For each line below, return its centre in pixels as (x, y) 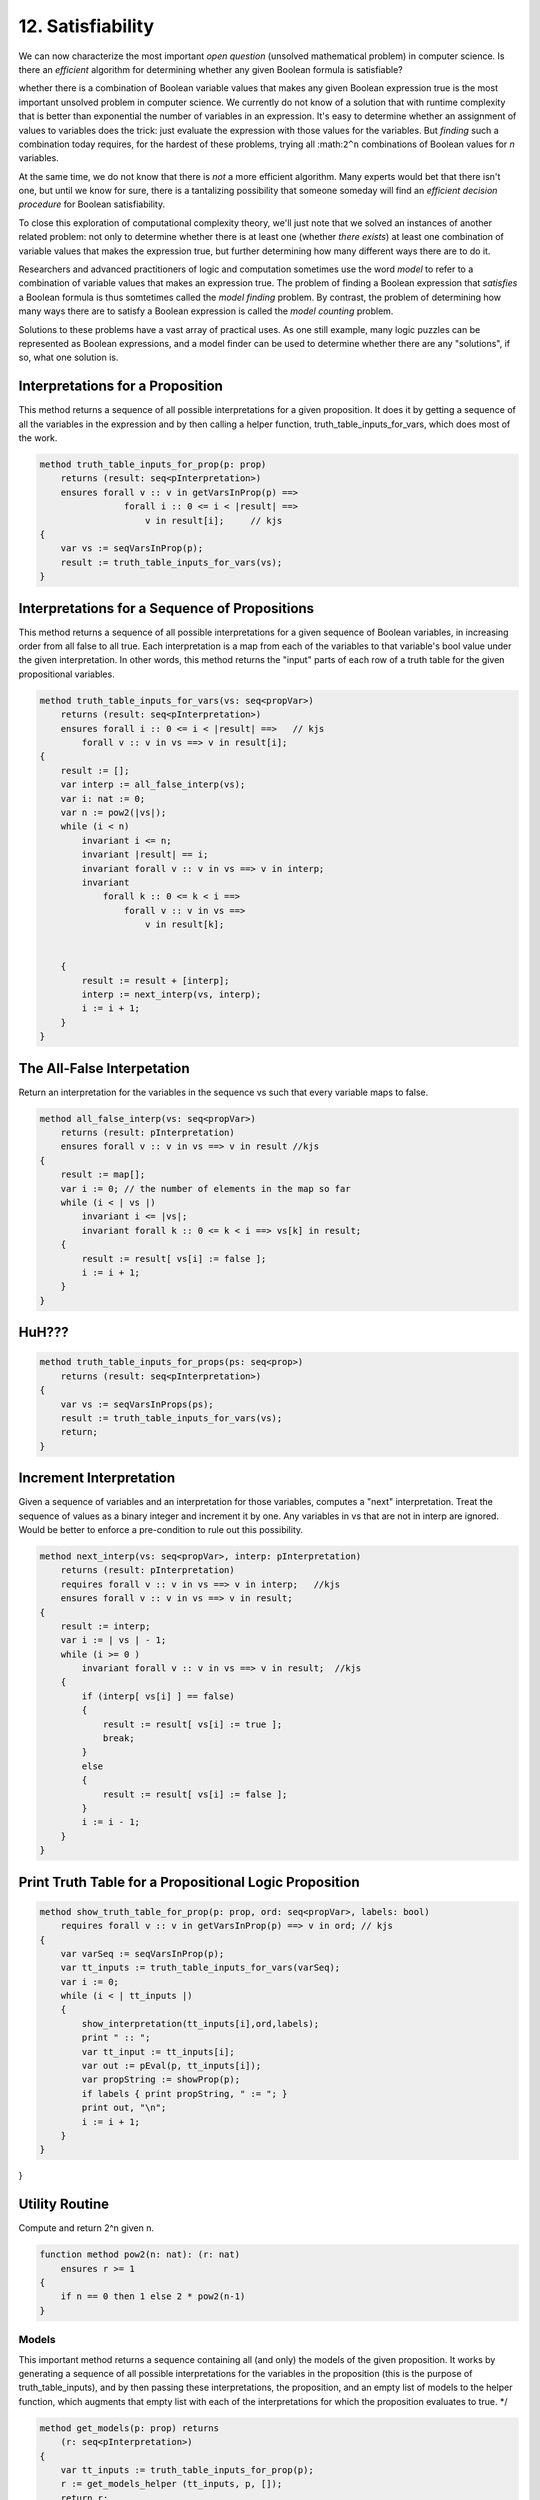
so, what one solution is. (68, 357)
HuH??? (43, 1332)
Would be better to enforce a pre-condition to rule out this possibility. (161, 1529)
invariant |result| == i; (145, 854)
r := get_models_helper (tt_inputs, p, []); (171, 2484)
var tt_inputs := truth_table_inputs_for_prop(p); (187, 2469)
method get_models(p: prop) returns (129, 2428)
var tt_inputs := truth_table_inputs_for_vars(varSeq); (200, 1968)
